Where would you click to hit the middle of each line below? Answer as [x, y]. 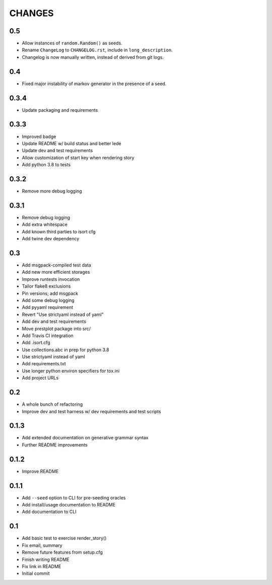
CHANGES [31, 13]
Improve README [40, 471]
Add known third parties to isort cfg [59, 231]
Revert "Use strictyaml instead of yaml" [63, 314]
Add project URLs [40, 378]
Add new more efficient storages [56, 272]
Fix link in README [42, 566]
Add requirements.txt [44, 364]
